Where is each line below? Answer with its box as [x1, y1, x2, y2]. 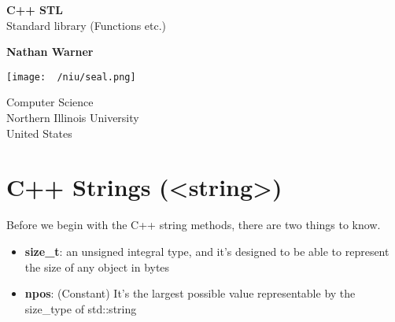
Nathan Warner [6, 43, 94, 60]
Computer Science [6, 94, 94, 110]
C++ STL [6, 2, 63, 17]
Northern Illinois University [6, 109, 139, 126]
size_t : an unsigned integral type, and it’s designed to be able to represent [24, 242, 389, 259]
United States [6, 124, 72, 141]
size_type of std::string [24, 300, 137, 316]
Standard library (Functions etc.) [6, 17, 167, 33]
